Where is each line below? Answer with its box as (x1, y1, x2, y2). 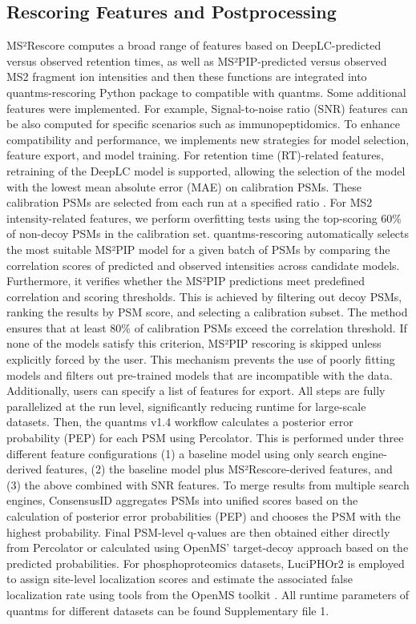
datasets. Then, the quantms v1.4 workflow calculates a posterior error (6, 413, 353, 430)
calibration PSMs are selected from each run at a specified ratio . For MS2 (6, 194, 373, 211)
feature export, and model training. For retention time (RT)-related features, (6, 147, 384, 163)
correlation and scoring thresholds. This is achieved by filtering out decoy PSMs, (6, 288, 402, 304)
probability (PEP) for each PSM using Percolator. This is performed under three (6, 429, 404, 446)
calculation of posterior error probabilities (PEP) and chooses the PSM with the (6, 508, 401, 525)
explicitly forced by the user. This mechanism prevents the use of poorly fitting (6, 351, 395, 368)
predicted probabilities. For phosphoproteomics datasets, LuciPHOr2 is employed (6, 554, 405, 571)
